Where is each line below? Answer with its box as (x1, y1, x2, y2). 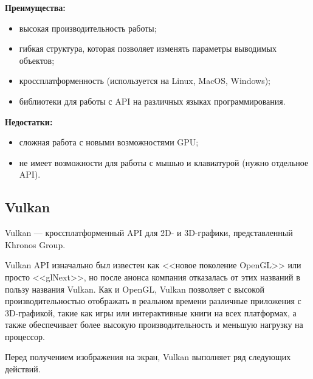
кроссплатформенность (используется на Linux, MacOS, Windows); (19, 74, 271, 87)
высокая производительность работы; (19, 21, 157, 34)
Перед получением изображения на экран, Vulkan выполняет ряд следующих (5, 350, 291, 363)
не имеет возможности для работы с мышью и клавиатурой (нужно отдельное (19, 156, 309, 169)
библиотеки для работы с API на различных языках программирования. (19, 94, 286, 107)
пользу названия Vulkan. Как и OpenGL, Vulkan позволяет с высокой (5, 282, 264, 295)
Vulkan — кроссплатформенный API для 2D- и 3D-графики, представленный (5, 226, 293, 239)
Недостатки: (5, 115, 53, 128)
